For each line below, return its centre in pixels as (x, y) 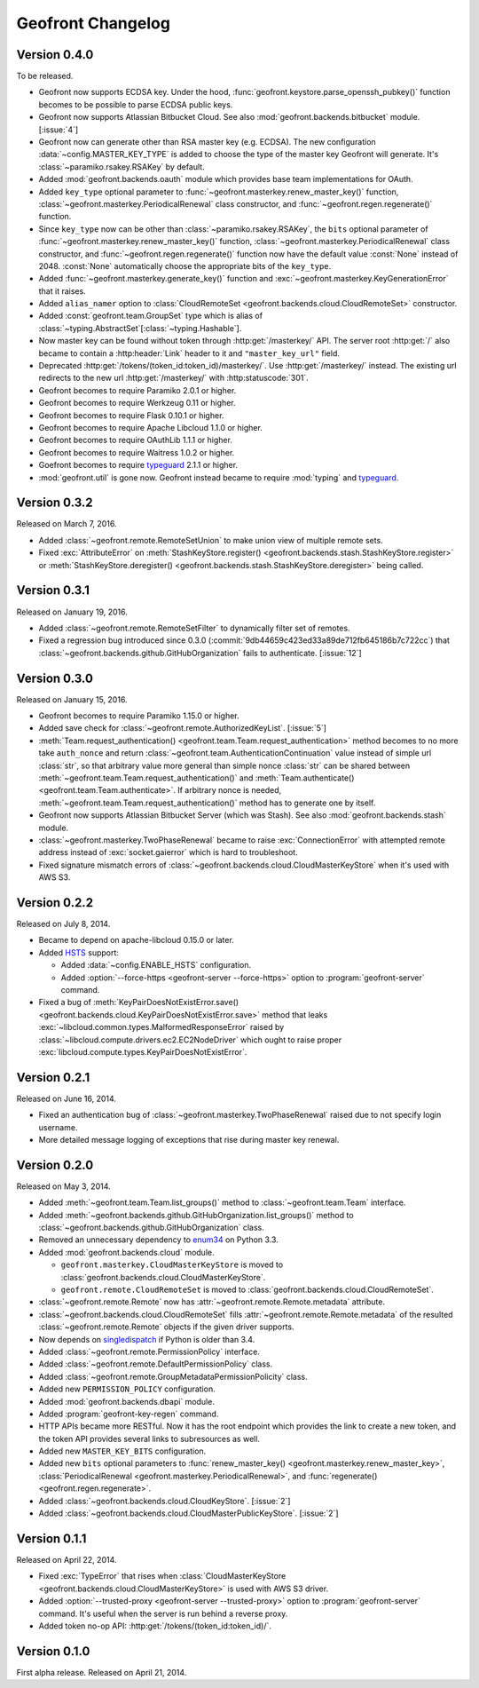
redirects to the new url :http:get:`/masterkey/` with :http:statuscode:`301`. (174, 378)
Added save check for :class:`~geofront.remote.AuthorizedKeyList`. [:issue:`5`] (183, 728)
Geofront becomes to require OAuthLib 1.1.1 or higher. (135, 440)
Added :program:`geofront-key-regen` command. (129, 1414)
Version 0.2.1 (53, 1078)
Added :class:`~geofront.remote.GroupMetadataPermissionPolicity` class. (173, 1376)
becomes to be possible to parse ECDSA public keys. (136, 104)
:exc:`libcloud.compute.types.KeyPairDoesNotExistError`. (143, 1051)
